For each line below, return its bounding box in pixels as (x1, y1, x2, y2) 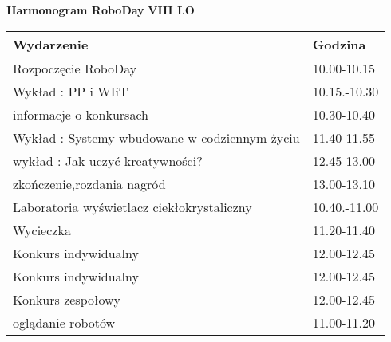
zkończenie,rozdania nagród (13, 174, 166, 193)
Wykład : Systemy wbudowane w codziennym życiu (13, 128, 300, 147)
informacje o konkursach (13, 104, 148, 124)
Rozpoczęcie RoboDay (13, 58, 137, 77)
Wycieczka (13, 220, 71, 239)
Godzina (312, 34, 366, 53)
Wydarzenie (13, 34, 89, 53)
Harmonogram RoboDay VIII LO (6, 2, 195, 18)
